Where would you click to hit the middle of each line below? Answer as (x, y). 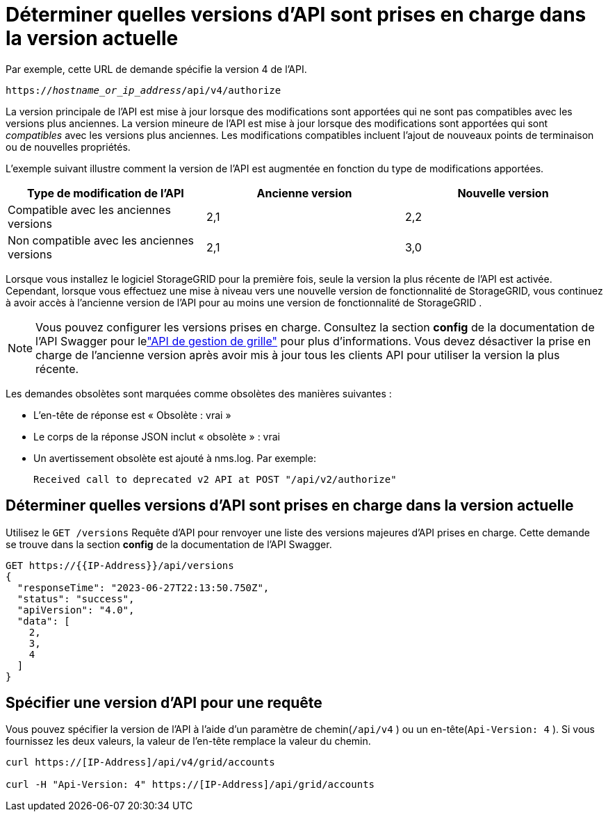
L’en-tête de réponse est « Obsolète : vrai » (132, 415)
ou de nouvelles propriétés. (68, 147)
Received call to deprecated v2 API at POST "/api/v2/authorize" (215, 479)
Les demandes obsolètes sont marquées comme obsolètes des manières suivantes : (199, 393)
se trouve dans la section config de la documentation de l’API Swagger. (169, 544)
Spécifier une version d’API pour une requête (164, 703)
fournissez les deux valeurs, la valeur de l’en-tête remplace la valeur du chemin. (188, 741)
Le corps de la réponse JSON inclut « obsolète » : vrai (157, 436)
